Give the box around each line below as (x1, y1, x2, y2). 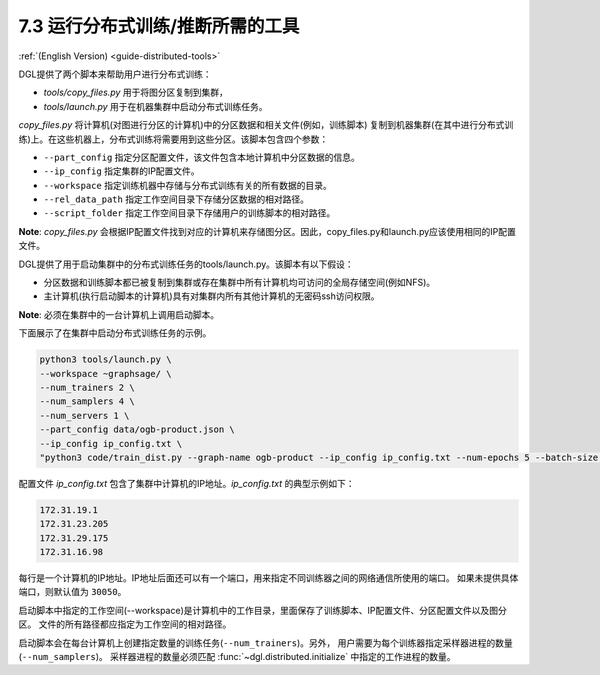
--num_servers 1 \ (39, 410, 130, 421)
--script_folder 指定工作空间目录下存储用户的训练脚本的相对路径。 (43, 207, 336, 219)
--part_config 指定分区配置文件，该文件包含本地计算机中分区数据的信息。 (43, 151, 360, 163)
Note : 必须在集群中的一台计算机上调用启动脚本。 (18, 308, 220, 320)
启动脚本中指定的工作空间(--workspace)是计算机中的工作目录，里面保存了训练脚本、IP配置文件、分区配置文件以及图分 (18, 604, 507, 616)
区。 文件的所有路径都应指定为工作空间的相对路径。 (18, 618, 232, 630)
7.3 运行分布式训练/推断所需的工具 (18, 15, 300, 37)
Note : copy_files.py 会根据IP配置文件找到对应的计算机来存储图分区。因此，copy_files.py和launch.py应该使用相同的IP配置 (18, 225, 517, 237)
